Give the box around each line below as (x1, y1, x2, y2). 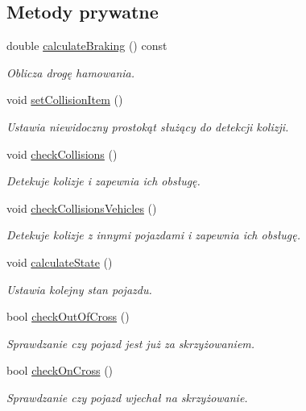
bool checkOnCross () (6, 362, 114, 379)
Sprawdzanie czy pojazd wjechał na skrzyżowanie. (6, 388, 248, 405)
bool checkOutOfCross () (6, 308, 130, 325)
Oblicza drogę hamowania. (6, 64, 135, 81)
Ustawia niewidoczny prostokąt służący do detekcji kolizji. (6, 118, 289, 135)
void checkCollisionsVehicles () (6, 199, 157, 216)
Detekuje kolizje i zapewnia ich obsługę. (6, 172, 201, 189)
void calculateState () (6, 253, 113, 270)
